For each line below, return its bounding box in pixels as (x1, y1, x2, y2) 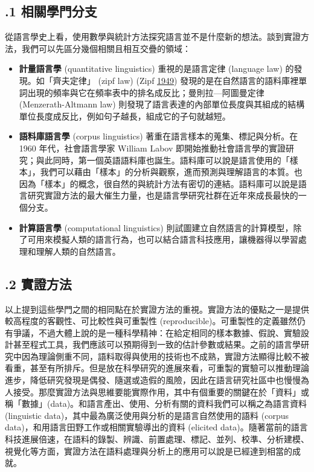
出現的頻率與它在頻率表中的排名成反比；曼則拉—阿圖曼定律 (27, 86, 264, 98)
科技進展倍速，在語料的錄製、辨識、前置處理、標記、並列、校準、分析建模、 (5, 433, 309, 445)
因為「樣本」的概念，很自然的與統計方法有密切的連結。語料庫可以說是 (19, 177, 298, 190)
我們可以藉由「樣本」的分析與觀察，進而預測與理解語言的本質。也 (40, 165, 303, 178)
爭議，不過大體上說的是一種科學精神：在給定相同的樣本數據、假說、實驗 (13, 326, 301, 339)
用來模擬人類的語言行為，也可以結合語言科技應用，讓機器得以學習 (36, 233, 298, 246)
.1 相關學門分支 (5, 2, 97, 21)
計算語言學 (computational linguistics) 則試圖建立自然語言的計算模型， (19, 221, 293, 234)
